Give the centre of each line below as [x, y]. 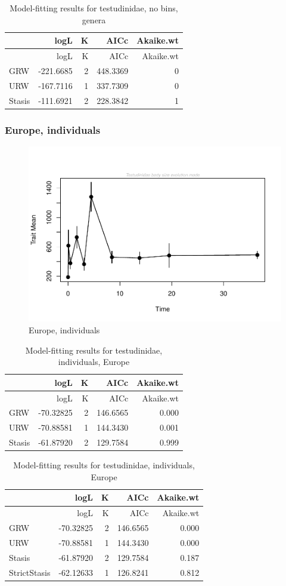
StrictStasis [30, 572]
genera [94, 19]
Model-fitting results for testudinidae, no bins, [94, 8]
